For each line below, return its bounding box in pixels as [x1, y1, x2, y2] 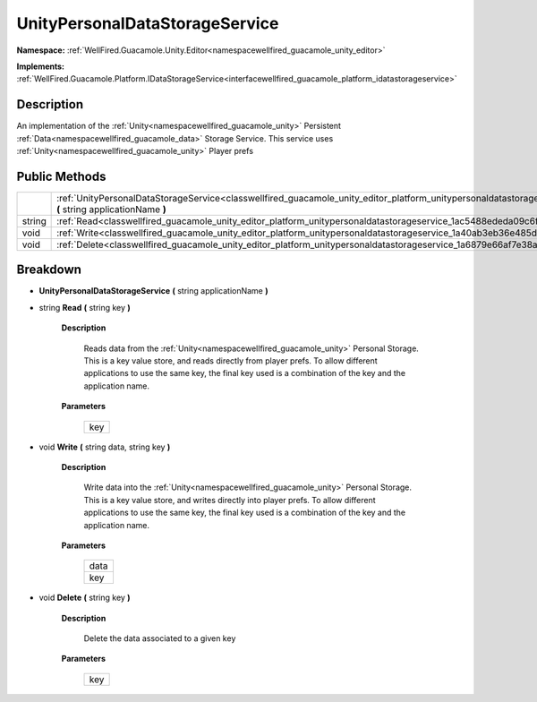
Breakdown [16, 262, 82, 278]
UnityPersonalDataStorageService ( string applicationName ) [38, 286, 268, 296]
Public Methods [16, 168, 107, 184]
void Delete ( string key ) [38, 592, 131, 604]
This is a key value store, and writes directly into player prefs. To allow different [83, 494, 376, 505]
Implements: [16, 61, 65, 72]
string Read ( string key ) [38, 302, 132, 312]
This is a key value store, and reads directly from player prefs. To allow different [83, 355, 378, 366]
